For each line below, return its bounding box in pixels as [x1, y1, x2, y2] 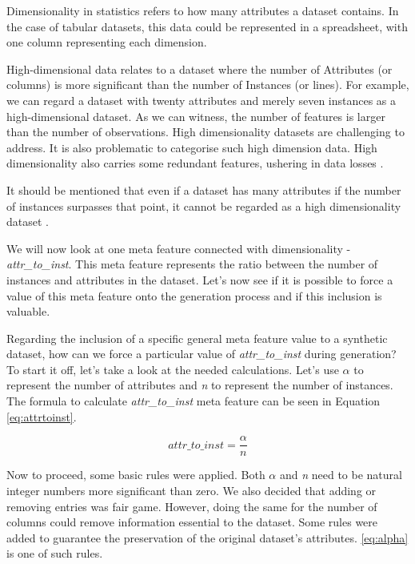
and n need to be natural [279, 466, 402, 483]
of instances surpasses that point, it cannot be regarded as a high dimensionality [6, 197, 401, 214]
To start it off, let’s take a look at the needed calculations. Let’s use [6, 361, 339, 377]
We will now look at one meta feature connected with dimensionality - [6, 240, 351, 256]
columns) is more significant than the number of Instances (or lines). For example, [6, 76, 409, 93]
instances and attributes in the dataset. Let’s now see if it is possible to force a [6, 271, 393, 288]
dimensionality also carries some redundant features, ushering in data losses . [6, 155, 384, 171]
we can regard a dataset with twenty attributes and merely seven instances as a [6, 91, 397, 108]
